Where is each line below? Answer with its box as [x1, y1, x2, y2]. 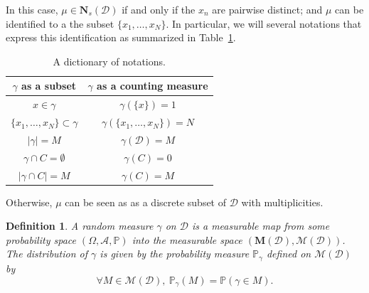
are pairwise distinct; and [212, 2, 323, 16]
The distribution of [6, 246, 88, 261]
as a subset [21, 78, 77, 93]
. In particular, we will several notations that [166, 16, 362, 31]
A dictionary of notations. [53, 53, 166, 68]
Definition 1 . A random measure [6, 218, 154, 233]
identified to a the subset [6, 16, 114, 31]
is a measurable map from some [191, 218, 330, 233]
